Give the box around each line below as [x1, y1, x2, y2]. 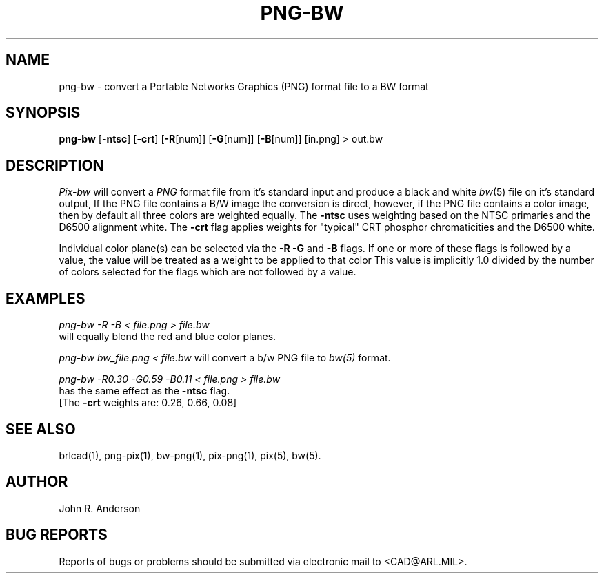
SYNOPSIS [6, 104, 81, 122]
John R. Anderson [59, 502, 141, 514]
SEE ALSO [6, 420, 76, 438]
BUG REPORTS [6, 526, 108, 544]
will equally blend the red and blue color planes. [59, 330, 276, 343]
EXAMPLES [6, 289, 85, 307]
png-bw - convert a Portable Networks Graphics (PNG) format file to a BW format [59, 80, 429, 92]
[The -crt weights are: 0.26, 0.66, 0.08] [59, 397, 237, 409]
